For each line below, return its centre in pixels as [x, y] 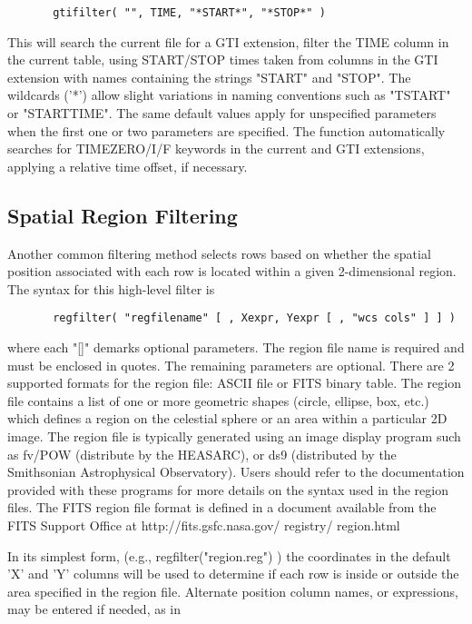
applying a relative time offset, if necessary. [128, 166]
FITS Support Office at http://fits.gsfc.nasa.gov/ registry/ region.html [204, 525]
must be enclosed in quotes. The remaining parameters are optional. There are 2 [231, 365]
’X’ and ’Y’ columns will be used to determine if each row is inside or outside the [233, 574]
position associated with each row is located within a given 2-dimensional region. [232, 271]
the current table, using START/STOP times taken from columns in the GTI [223, 59]
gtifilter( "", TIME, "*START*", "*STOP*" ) [189, 13]
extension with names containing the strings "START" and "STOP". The [209, 77]
